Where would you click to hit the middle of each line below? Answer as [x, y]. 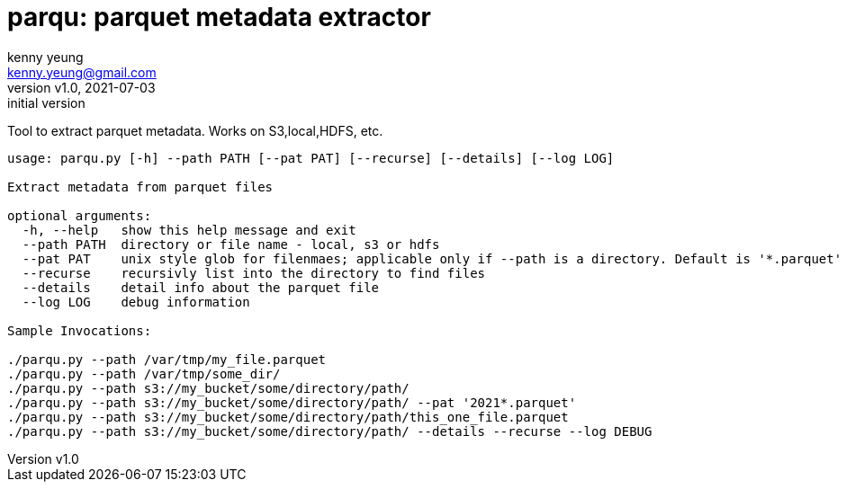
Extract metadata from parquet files [140, 187]
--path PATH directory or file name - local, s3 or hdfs [231, 244]
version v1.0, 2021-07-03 [81, 87]
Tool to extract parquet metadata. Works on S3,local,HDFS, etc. [195, 130]
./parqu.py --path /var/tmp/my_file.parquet [167, 359]
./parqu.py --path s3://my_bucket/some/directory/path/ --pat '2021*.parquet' [292, 402]
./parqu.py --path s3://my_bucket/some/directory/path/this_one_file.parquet [288, 417]
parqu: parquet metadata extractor [219, 17]
